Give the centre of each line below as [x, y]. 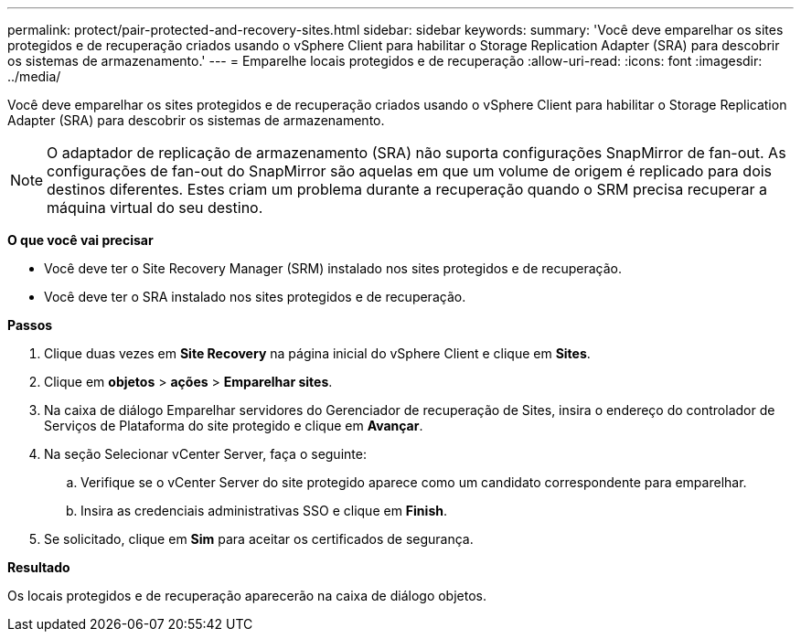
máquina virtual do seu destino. [155, 208]
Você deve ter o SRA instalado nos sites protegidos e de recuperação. [255, 297]
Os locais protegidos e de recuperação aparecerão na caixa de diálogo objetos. [247, 596]
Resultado [39, 567]
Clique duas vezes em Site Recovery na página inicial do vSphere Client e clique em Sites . [317, 353]
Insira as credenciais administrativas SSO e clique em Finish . [264, 511]
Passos [30, 325]
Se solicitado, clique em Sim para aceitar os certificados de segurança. [259, 539]
